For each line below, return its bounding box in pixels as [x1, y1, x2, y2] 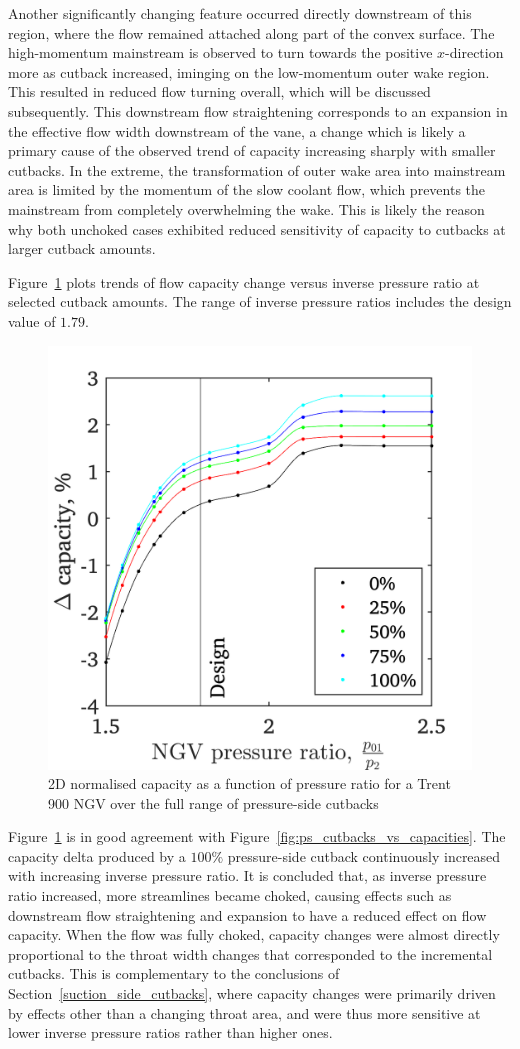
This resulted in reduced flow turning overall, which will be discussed [8, 81, 431, 102]
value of [8, 310, 56, 331]
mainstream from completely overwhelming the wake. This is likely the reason [8, 198, 485, 219]
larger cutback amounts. [8, 238, 156, 259]
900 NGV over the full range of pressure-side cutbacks [48, 792, 379, 813]
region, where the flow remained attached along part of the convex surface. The [8, 22, 495, 43]
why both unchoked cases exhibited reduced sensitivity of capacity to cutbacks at [8, 218, 506, 239]
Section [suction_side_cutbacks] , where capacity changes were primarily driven [8, 983, 496, 1004]
